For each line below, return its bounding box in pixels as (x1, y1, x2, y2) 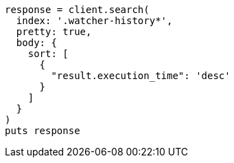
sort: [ (27, 48, 69, 59)
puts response (5, 125, 80, 136)
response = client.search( (5, 4, 150, 15)
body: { (16, 37, 57, 48)
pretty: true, (16, 26, 92, 37)
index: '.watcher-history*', (16, 15, 173, 26)
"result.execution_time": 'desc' (51, 70, 231, 81)
